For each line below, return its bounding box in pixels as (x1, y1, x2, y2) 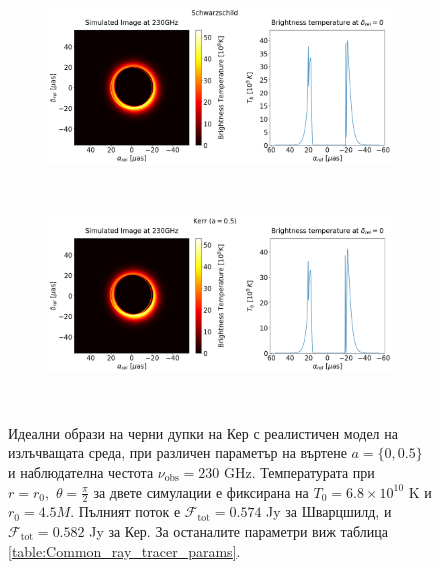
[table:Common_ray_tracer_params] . (8, 540, 241, 561)
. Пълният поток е (70, 501, 181, 522)
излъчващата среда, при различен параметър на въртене (8, 442, 347, 463)
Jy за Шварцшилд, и (266, 501, 392, 522)
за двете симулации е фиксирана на (93, 481, 309, 502)
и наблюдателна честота (8, 461, 154, 482)
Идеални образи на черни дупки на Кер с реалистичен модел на (8, 422, 398, 443)
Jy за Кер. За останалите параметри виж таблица (89, 520, 389, 541)
